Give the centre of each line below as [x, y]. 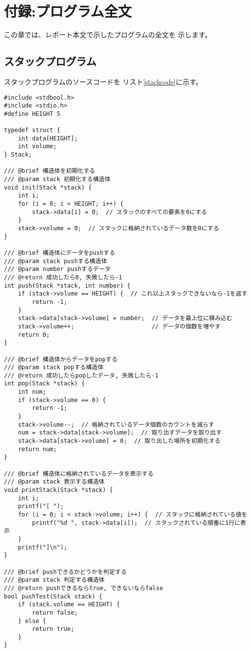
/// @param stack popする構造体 [54, 367]
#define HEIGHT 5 [32, 114]
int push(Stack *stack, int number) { [67, 285]
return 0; [34, 335]
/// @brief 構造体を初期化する [50, 171]
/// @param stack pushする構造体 [56, 261]
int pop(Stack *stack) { [44, 384]
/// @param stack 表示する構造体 [54, 482]
